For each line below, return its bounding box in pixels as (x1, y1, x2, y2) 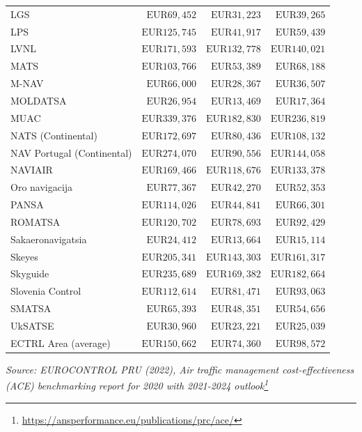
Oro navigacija (10, 180, 73, 194)
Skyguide (10, 266, 49, 281)
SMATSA (10, 301, 52, 316)
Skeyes (10, 249, 38, 263)
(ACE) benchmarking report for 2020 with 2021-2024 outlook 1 (6, 376, 269, 393)
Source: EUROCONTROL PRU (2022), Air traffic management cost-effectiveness (6, 362, 354, 376)
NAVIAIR (10, 162, 53, 177)
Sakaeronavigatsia (10, 231, 87, 246)
